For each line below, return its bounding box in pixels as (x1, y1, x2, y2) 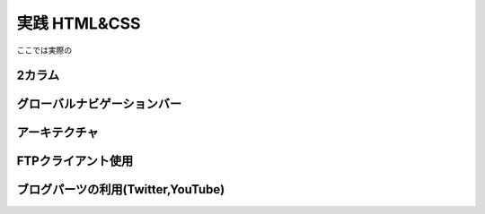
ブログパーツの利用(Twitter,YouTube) (16, 182, 225, 197)
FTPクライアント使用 (16, 153, 134, 169)
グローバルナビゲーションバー (16, 97, 182, 112)
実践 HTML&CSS (16, 13, 141, 33)
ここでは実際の (16, 45, 72, 56)
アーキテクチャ (16, 125, 99, 141)
